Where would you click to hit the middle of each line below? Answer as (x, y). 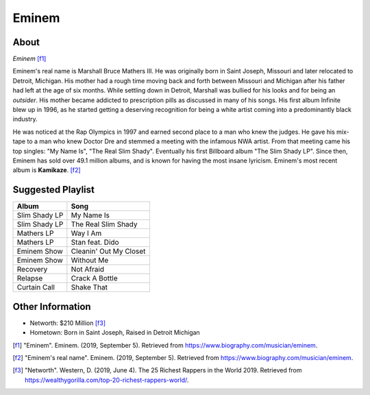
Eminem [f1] (29, 59)
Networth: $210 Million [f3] (68, 323)
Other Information (52, 306)
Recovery (32, 270)
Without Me (90, 261)
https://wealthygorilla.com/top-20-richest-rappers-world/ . (107, 380)
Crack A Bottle (94, 278)
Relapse (30, 278)
